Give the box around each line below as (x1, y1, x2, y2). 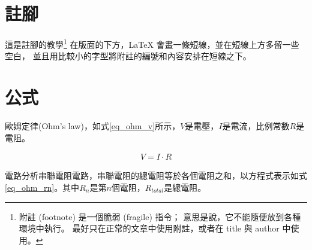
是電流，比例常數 (222, 120, 290, 132)
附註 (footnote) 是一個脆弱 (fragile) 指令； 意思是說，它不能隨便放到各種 (19, 210, 301, 222)
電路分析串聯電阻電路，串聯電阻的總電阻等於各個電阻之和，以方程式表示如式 (5, 169, 307, 182)
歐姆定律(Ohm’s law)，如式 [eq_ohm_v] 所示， (5, 120, 181, 132)
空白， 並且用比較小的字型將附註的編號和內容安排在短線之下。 (5, 50, 251, 62)
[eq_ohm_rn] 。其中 (5, 181, 80, 193)
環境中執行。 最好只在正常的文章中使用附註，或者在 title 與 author (19, 222, 280, 234)
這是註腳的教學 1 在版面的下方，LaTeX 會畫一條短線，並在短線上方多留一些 (5, 36, 299, 50)
